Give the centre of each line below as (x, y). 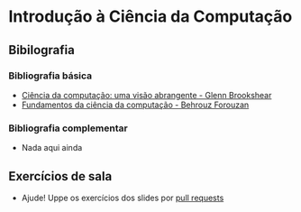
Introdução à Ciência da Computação (150, 17)
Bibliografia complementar (68, 128)
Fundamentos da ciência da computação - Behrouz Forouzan (135, 105)
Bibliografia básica (50, 76)
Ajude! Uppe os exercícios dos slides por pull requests (123, 198)
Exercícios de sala (60, 176)
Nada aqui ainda (52, 148)
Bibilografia (42, 50)
